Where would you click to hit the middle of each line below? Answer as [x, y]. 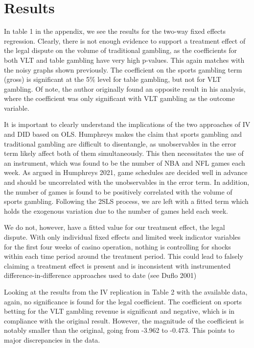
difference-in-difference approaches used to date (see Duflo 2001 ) [100, 275]
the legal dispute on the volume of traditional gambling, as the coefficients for [120, 50]
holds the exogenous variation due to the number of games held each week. [116, 211]
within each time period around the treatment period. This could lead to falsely [124, 256]
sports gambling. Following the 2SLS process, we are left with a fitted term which [126, 201]
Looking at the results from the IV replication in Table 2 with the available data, [126, 291]
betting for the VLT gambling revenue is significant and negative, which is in [119, 311]
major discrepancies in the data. [52, 339]
